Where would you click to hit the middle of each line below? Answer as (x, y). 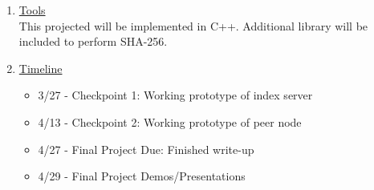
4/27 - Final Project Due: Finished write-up (146, 149)
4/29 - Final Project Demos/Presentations (142, 176)
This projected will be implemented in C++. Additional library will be (193, 25)
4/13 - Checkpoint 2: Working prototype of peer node (170, 121)
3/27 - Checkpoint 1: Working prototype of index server (175, 95)
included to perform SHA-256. (93, 41)
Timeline (41, 68)
